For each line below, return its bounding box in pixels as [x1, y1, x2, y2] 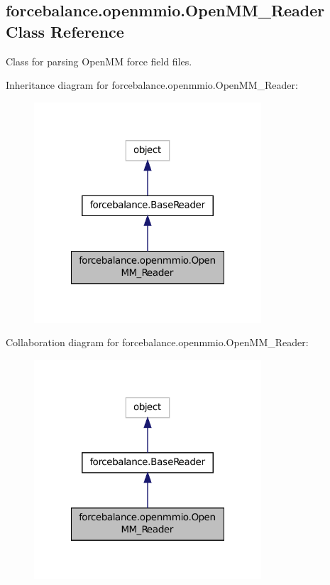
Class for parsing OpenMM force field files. [6, 53, 192, 68]
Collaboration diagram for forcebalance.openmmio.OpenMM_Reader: [6, 335, 309, 350]
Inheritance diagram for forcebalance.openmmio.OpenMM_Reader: [6, 77, 298, 92]
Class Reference [6, 20, 124, 42]
